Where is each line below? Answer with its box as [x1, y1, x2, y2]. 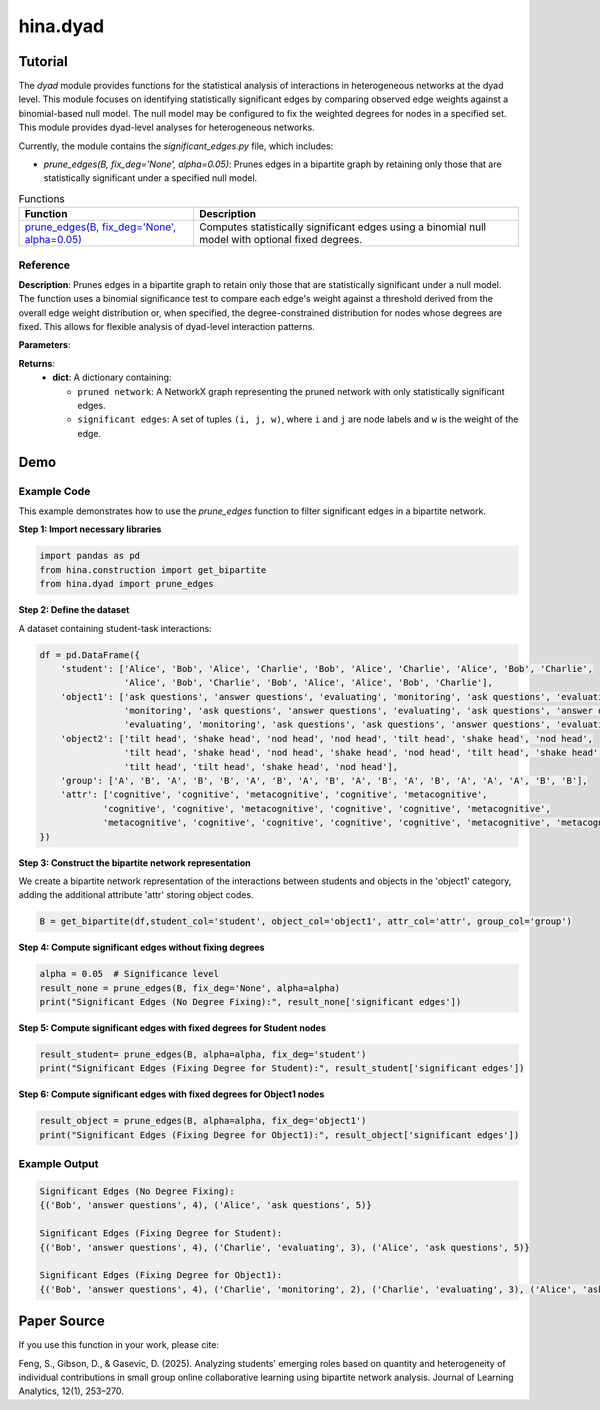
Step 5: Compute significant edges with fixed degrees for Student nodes [18, 1022, 327, 1034]
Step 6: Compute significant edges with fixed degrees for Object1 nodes [18, 1088, 325, 1100]
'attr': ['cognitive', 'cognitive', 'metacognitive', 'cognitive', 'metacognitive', [60, 789, 489, 800]
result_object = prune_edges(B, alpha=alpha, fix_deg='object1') [39, 1115, 367, 1127]
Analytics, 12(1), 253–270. [18, 1385, 125, 1397]
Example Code [18, 484, 91, 498]
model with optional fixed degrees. [198, 233, 363, 247]
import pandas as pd [39, 550, 140, 562]
